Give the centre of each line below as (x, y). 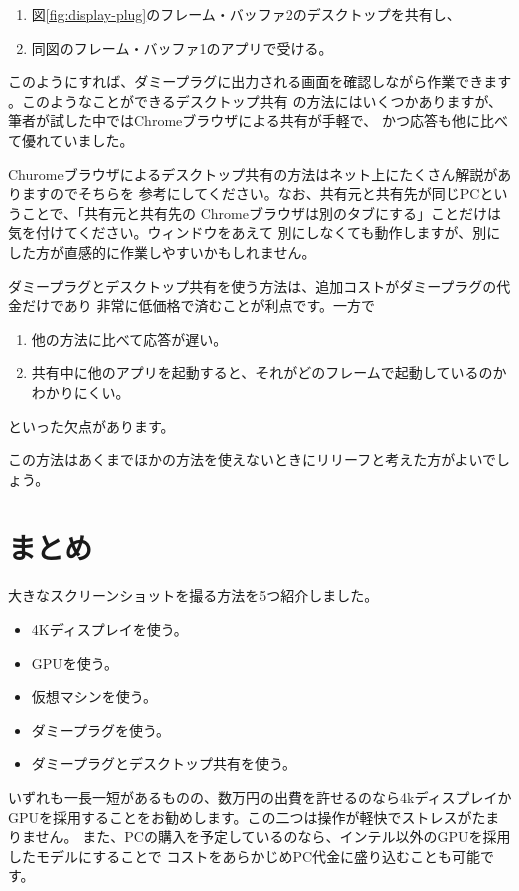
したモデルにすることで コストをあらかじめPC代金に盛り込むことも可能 (244, 855)
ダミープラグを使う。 (101, 729)
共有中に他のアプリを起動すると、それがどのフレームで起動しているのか (269, 372)
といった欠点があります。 (91, 425)
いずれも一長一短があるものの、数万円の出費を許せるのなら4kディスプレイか (260, 796)
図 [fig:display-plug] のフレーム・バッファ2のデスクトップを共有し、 (246, 14)
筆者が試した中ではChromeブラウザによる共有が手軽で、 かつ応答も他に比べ (258, 120)
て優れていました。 (71, 139)
